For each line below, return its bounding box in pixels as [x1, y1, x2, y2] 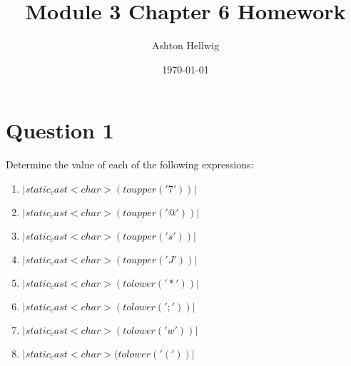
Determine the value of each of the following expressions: [6, 157, 254, 172]
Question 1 [6, 116, 114, 145]
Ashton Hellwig [152, 38, 219, 53]
